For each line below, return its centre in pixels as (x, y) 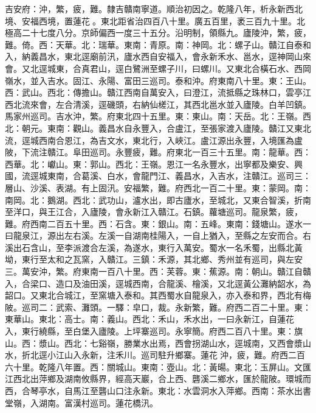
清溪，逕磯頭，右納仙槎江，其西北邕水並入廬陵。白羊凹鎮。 (192, 104)
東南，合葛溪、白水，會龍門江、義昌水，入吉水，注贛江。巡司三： (179, 176)
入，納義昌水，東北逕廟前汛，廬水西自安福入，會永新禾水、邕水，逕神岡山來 (158, 56)
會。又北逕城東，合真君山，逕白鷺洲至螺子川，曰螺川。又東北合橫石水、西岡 (158, 68)
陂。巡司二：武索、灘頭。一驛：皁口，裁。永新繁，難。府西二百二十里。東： (158, 307)
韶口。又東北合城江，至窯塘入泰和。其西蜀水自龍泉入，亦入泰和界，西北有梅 (158, 295)
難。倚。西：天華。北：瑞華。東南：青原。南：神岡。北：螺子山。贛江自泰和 (158, 44)
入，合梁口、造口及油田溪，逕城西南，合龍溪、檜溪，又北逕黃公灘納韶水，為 (158, 283)
